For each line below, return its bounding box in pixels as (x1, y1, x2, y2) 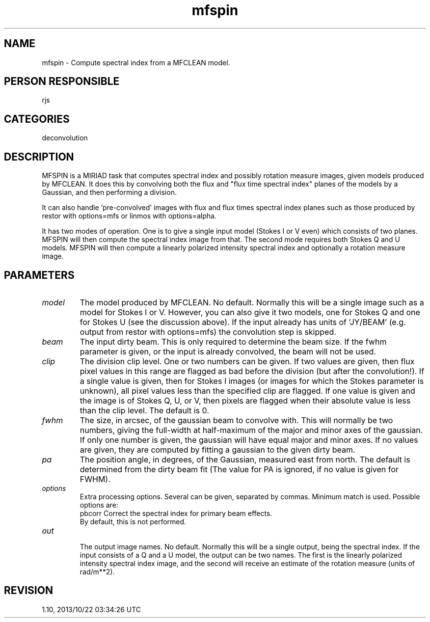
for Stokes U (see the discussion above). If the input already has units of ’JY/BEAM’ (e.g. (80, 317, 406, 327)
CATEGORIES (4, 112, 70, 125)
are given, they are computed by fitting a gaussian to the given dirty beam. (80, 444, 355, 455)
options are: (80, 500, 118, 509)
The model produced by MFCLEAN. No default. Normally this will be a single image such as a (80, 297, 424, 307)
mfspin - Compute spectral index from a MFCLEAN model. (42, 58, 230, 67)
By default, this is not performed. (80, 517, 187, 526)
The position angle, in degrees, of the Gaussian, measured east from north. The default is (80, 454, 410, 464)
